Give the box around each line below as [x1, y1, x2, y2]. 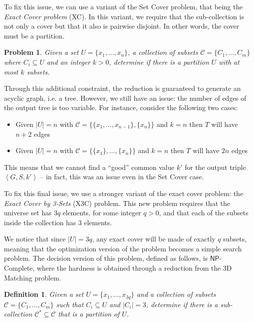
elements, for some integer [63, 207, 141, 218]
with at [219, 56, 240, 67]
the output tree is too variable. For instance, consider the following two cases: [4, 102, 238, 113]
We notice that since [4, 234, 66, 244]
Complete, [4, 263, 35, 273]
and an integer [46, 56, 91, 67]
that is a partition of [58, 309, 120, 319]
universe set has [4, 207, 52, 218]
